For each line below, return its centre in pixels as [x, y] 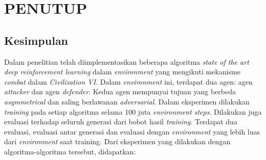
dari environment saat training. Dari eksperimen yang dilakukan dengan [117, 141]
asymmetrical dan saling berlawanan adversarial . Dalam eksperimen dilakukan [127, 101]
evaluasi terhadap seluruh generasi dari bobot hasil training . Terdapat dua [121, 122]
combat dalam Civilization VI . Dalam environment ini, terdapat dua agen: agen [128, 81]
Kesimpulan [36, 40]
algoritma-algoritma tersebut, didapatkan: [70, 151]
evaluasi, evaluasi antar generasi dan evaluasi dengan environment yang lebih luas [132, 131]
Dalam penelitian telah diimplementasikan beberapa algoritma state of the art [127, 61]
